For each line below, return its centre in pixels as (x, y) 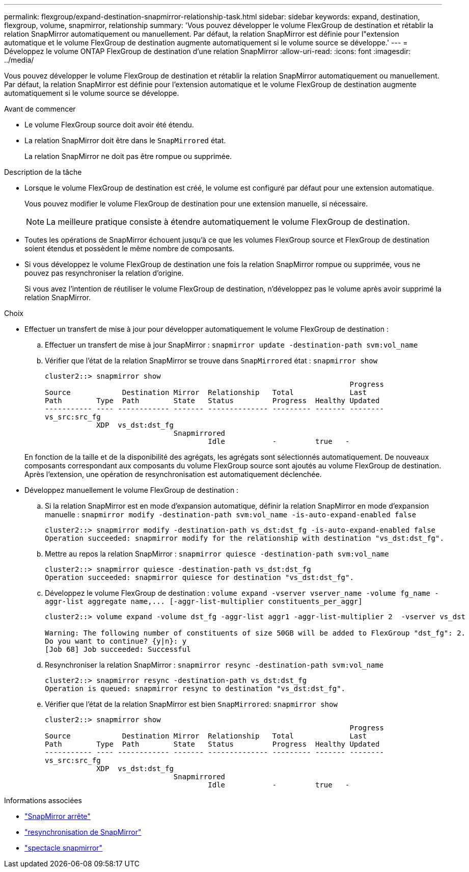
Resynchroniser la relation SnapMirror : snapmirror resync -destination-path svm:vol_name (214, 665)
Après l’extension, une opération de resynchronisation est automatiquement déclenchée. (173, 474)
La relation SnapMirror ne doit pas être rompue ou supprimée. (128, 156)
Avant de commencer (40, 109)
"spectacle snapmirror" (64, 848)
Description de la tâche (43, 172)
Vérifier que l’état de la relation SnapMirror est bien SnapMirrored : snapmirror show (191, 704)
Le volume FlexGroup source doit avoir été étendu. (109, 125)
